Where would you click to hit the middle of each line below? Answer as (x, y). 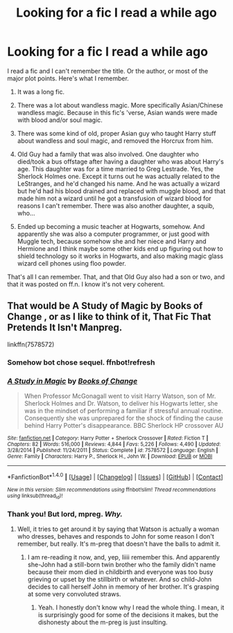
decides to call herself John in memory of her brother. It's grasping (123, 587)
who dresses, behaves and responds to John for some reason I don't (116, 537)
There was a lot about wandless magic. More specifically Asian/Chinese (120, 105)
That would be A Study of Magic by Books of (105, 306)
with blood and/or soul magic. (60, 120)
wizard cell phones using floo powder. (71, 263)
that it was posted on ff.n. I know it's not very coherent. (86, 284)
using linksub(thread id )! (35, 496)
